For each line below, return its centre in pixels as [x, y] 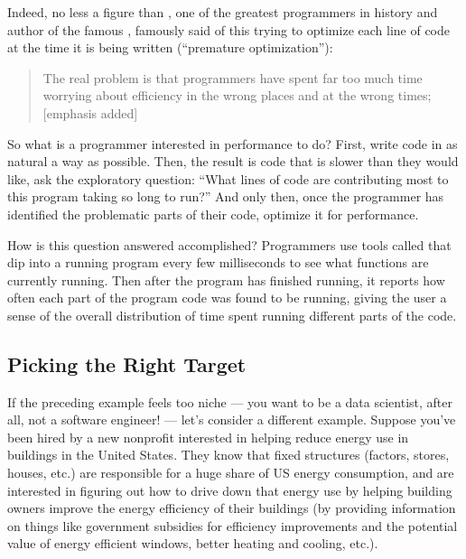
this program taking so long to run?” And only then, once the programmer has [226, 196]
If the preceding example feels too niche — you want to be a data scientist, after [230, 401]
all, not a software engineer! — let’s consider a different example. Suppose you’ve [232, 419]
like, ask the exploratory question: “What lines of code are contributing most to [228, 178]
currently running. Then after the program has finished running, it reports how [226, 279]
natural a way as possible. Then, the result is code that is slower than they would [233, 161]
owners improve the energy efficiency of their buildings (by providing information [232, 508]
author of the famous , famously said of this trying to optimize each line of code [228, 29]
